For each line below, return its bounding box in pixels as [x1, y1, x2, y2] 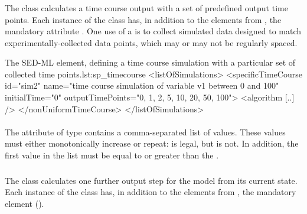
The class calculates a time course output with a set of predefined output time [5, 1, 288, 14]
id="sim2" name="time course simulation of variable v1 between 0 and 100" [5, 79, 279, 92]
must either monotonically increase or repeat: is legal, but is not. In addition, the [5, 137, 299, 150]
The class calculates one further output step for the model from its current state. [5, 174, 298, 186]
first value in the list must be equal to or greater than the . [5, 149, 219, 161]
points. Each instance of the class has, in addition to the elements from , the [5, 13, 282, 25]
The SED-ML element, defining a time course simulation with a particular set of [5, 56, 296, 69]
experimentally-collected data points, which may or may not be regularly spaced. [5, 36, 298, 48]
